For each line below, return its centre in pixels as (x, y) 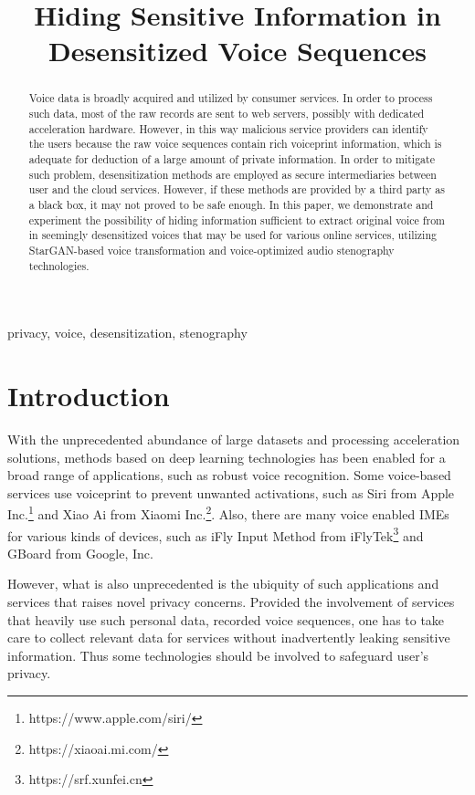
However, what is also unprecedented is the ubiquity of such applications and (223, 584)
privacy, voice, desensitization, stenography (127, 333)
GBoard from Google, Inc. (80, 553)
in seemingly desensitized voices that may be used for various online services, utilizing (232, 235)
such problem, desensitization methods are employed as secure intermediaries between (232, 174)
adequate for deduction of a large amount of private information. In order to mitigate (232, 158)
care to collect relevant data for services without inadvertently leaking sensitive (229, 638)
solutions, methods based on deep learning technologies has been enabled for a (227, 457)
